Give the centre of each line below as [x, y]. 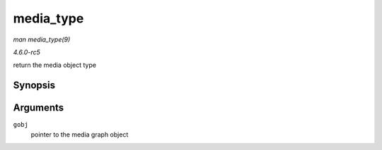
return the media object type [55, 65]
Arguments [39, 108]
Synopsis [34, 86]
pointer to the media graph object [80, 135]
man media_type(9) [42, 39]
